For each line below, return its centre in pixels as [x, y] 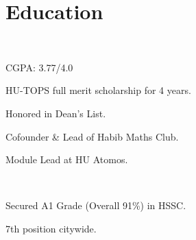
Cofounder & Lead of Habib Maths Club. [92, 136]
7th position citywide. [51, 228]
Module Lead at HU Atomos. [67, 159]
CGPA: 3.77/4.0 [39, 67]
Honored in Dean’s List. [56, 113]
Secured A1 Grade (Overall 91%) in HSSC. [96, 205]
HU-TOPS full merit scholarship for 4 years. [98, 90]
